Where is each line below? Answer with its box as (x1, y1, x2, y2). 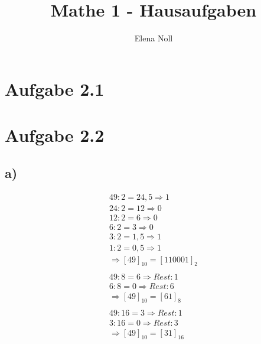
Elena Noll (134, 32, 173, 44)
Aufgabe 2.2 (5, 123, 105, 147)
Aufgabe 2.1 (5, 76, 105, 100)
